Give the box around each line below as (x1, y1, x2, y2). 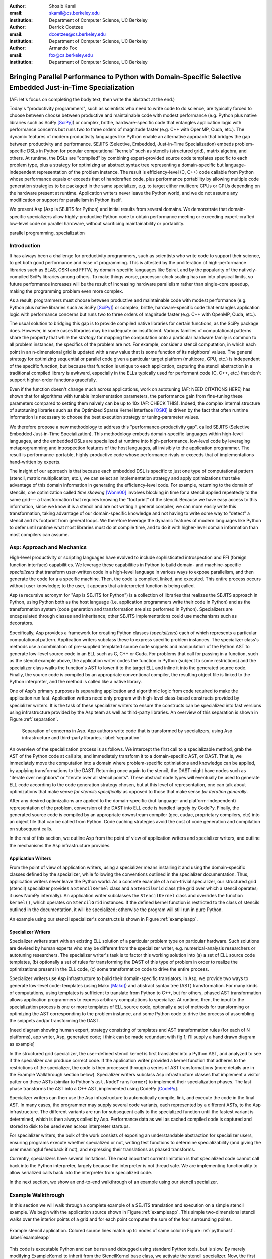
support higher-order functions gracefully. (9, 377, 97, 383)
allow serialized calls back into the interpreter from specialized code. (9, 1170, 152, 1176)
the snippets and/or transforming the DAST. (9, 1018, 100, 1024)
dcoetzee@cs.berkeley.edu (49, 31, 106, 37)
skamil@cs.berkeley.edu (49, 10, 100, 16)
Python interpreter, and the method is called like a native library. (9, 679, 142, 685)
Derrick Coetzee (49, 24, 83, 30)
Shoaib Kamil (49, 3, 77, 9)
